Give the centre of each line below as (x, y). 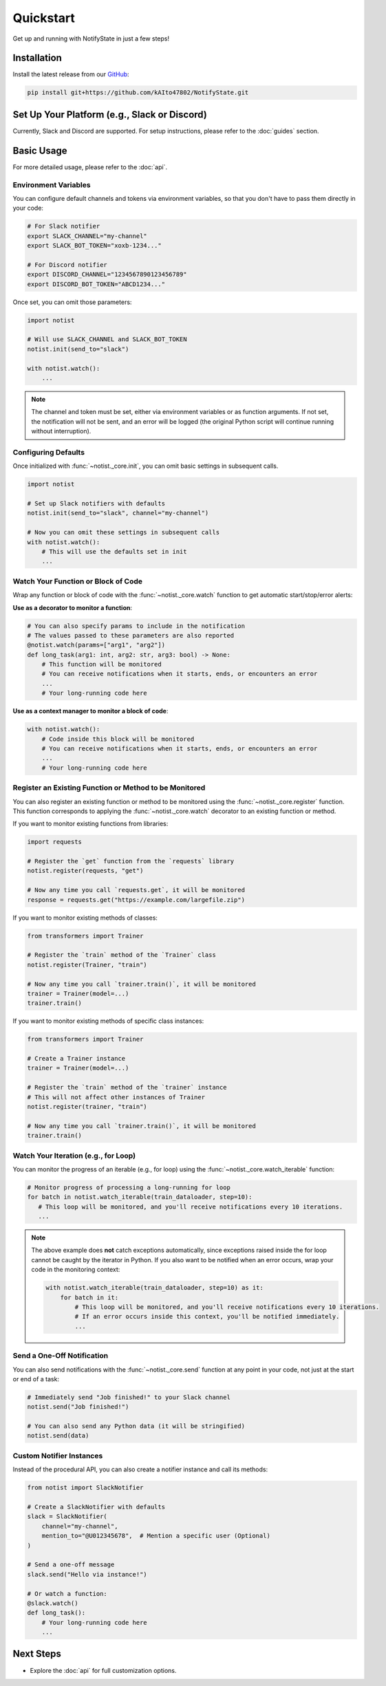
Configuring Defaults (49, 452)
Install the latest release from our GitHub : (71, 74)
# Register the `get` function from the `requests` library (131, 861)
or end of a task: (36, 1379)
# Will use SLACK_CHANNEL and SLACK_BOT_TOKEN (107, 339)
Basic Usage (40, 150)
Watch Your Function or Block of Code (77, 581)
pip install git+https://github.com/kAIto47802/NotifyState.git (138, 93)
